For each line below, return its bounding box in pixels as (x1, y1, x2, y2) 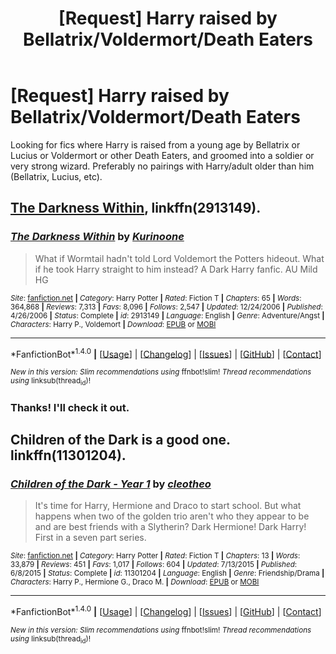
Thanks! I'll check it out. (10, 400, 130, 414)
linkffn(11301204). (10, 447, 127, 464)
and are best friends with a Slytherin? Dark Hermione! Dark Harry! (34, 521, 307, 533)
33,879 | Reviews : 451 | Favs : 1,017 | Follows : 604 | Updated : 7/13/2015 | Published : (10, 560, 298, 570)
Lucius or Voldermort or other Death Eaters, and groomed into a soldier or (10, 149, 315, 161)
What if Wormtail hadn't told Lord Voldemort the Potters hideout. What (34, 252, 325, 264)
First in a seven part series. (34, 532, 147, 544)
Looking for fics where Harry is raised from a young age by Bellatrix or (10, 138, 301, 151)
